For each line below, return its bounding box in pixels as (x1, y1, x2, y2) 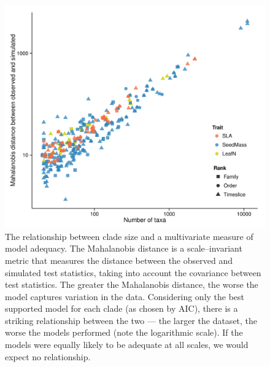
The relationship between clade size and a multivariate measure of (5, 230, 253, 242)
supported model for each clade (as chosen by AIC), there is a (5, 302, 238, 315)
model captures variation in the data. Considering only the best (5, 290, 245, 303)
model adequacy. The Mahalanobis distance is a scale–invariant (5, 242, 242, 255)
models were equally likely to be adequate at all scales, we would (5, 338, 249, 351)
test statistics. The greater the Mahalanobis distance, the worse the (5, 278, 258, 291)
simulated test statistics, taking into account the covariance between (5, 266, 261, 279)
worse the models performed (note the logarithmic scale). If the (5, 326, 243, 339)
